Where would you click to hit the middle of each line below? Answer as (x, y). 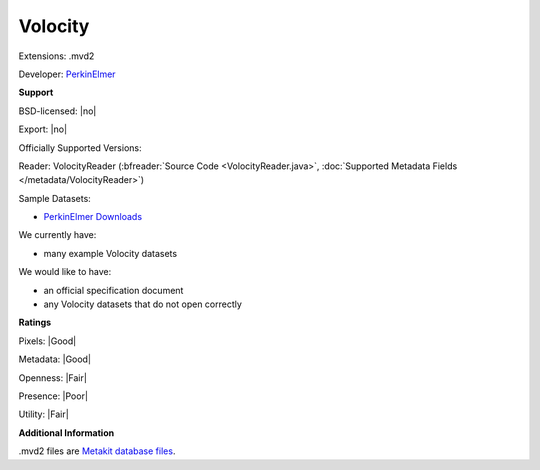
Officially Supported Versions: (80, 147)
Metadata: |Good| (55, 359)
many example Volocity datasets (110, 253)
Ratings (35, 322)
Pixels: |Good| (47, 341)
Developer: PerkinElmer (67, 74)
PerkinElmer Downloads (93, 217)
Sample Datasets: (55, 198)
